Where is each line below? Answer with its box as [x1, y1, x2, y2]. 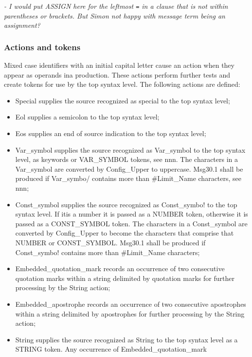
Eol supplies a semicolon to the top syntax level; [15, 112, 160, 122]
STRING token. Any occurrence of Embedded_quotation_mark [15, 344, 207, 354]
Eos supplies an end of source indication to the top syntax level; [15, 128, 206, 139]
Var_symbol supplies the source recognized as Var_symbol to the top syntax [15, 144, 246, 155]
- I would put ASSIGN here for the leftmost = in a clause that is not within [4, 1, 228, 11]
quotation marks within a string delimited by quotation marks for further [15, 273, 234, 283]
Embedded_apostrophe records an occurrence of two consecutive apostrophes [15, 298, 246, 309]
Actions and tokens [4, 40, 81, 53]
